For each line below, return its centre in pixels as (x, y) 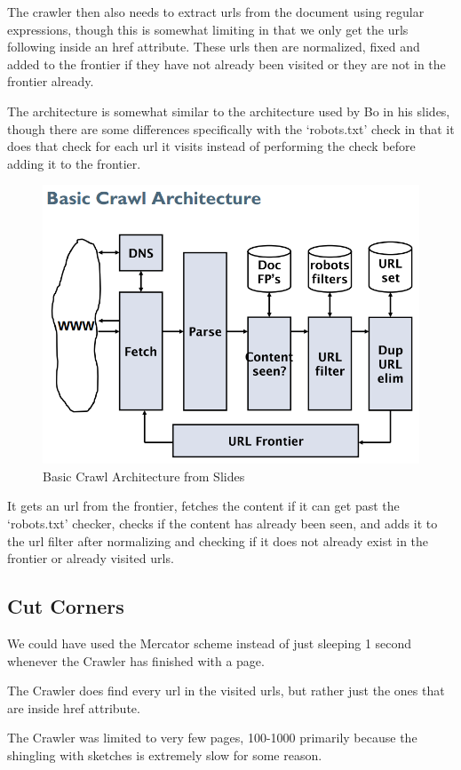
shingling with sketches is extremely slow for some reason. (165, 754)
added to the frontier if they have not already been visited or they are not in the (227, 64)
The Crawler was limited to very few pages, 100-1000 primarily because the (212, 738)
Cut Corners (66, 606)
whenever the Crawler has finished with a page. (136, 660)
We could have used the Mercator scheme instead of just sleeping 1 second (210, 643)
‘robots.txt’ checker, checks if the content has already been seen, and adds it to (223, 524)
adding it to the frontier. (74, 163)
